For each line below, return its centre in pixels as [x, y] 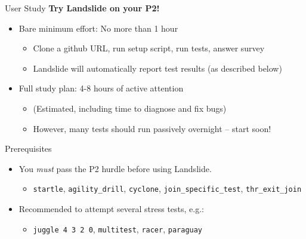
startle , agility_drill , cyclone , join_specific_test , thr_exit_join [167, 189]
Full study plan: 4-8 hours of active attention [101, 88]
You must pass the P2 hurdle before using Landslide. [115, 168]
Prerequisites [28, 148]
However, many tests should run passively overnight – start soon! [152, 128]
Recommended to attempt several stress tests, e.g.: [112, 209]
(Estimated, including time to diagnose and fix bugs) [130, 108]
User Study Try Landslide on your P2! [82, 8]
